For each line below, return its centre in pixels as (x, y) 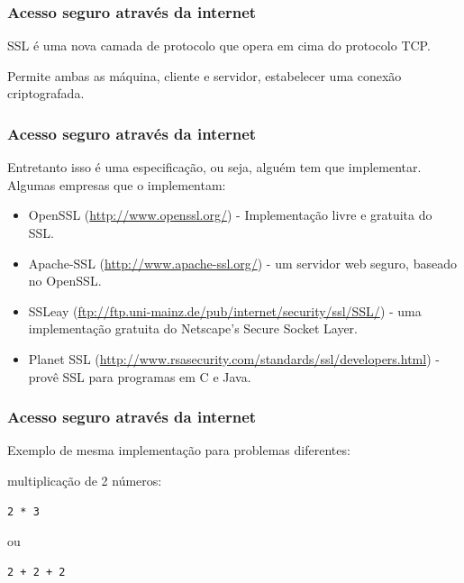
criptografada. (46, 93)
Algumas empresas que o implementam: (117, 184)
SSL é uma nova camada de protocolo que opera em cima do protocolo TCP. (219, 46)
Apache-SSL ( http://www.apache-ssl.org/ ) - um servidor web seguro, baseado (242, 263)
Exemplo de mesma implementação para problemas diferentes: (179, 450)
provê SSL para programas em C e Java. (140, 376)
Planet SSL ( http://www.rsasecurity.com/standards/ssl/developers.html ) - (234, 358)
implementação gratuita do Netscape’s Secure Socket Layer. (193, 328)
